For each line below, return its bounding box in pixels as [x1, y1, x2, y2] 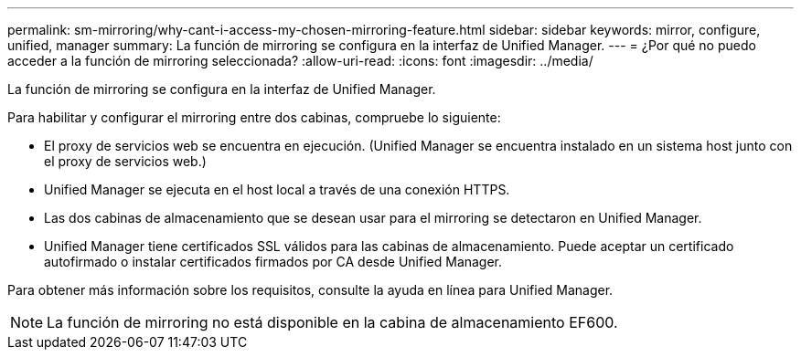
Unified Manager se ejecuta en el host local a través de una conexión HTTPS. [44, 182, 510, 197]
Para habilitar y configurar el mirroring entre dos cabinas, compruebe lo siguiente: [7, 110, 501, 125]
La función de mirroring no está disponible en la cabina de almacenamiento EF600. [47, 313, 618, 331]
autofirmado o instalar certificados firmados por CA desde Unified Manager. [44, 254, 503, 269]
